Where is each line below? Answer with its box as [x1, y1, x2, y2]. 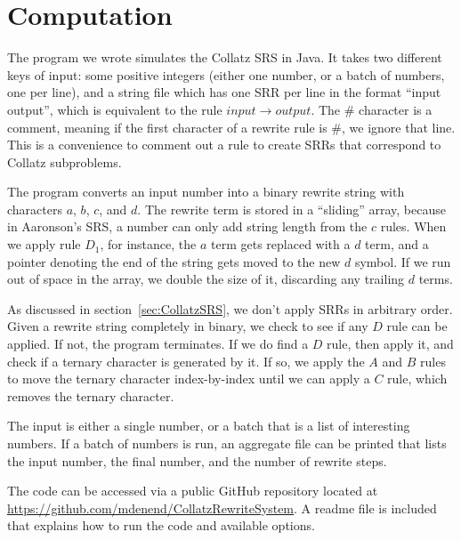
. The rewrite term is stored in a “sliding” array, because [137, 199, 446, 218]
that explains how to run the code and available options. [7, 516, 315, 535]
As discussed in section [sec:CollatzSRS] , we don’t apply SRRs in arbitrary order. [7, 299, 453, 318]
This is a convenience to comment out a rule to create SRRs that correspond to [7, 135, 441, 154]
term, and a [365, 235, 429, 254]
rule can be [386, 317, 448, 335]
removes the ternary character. [7, 386, 174, 405]
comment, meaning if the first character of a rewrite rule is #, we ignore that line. [7, 117, 456, 136]
